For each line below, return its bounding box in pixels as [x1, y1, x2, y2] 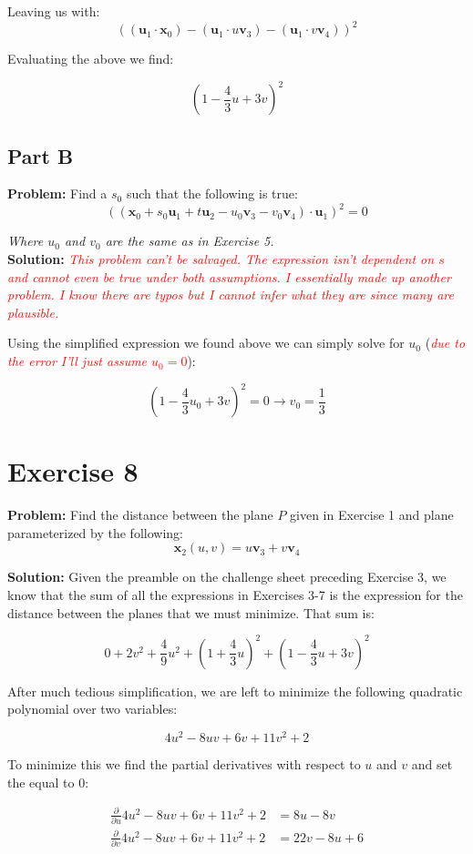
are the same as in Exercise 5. [105, 231, 274, 250]
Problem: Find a [7, 184, 108, 203]
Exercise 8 [7, 452, 139, 490]
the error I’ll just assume [7, 351, 148, 371]
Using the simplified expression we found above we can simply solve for [7, 333, 405, 352]
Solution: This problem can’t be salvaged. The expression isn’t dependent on [7, 249, 435, 269]
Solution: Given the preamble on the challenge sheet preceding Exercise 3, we [7, 567, 447, 586]
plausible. [7, 302, 59, 321]
